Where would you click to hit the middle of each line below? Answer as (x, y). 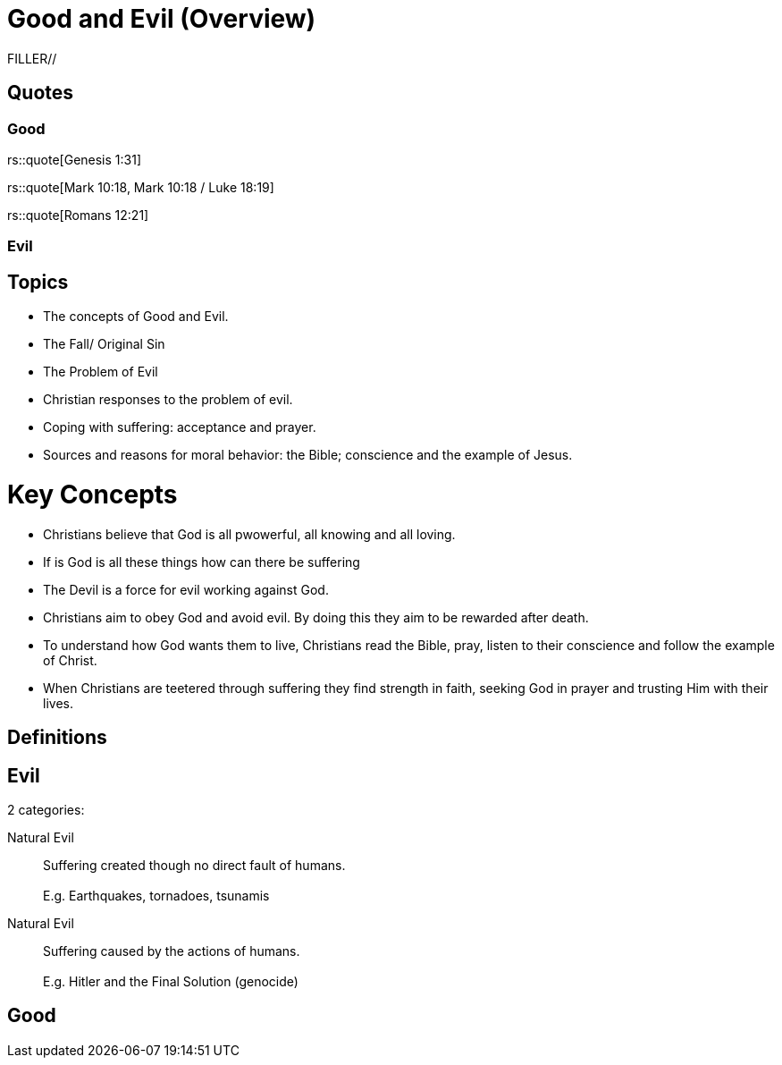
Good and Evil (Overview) (162, 19)
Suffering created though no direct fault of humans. (194, 865)
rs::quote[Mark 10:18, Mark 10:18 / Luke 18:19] (141, 187)
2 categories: (46, 809)
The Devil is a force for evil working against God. (186, 589)
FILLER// (32, 58)
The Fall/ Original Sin (104, 344)
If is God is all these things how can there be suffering (202, 562)
